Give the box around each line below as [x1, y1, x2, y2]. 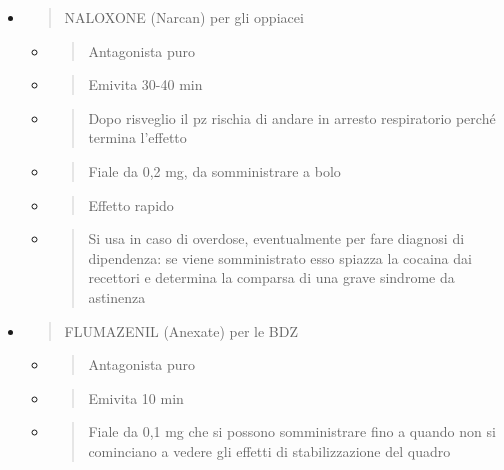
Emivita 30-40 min [88, 74, 203, 95]
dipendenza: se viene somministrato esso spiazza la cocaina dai [88, 247, 472, 268]
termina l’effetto [88, 127, 187, 148]
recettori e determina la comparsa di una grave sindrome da [88, 267, 455, 288]
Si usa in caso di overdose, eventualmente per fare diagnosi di [88, 228, 465, 249]
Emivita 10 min [88, 387, 184, 408]
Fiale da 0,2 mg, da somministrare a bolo [88, 160, 341, 181]
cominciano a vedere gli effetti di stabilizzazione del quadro [88, 440, 451, 461]
